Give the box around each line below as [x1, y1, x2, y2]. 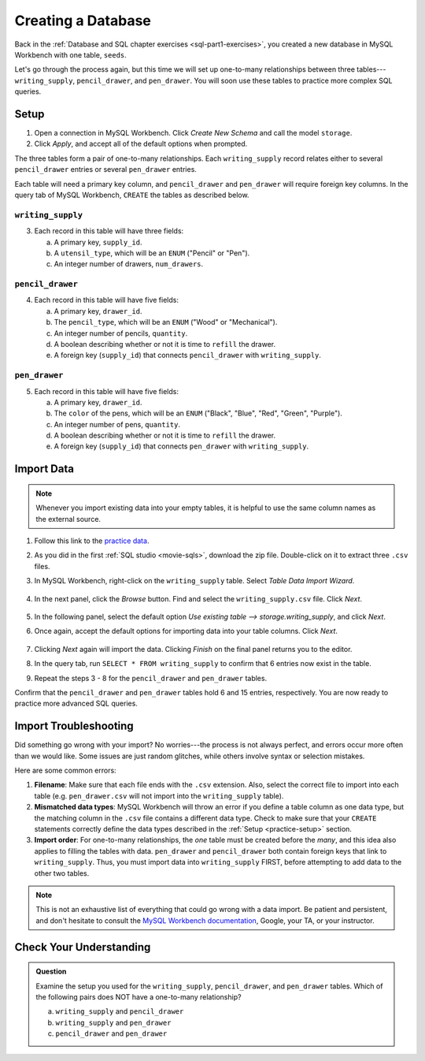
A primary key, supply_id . [54, 237, 142, 247]
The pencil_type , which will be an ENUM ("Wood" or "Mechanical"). [54, 318, 278, 327]
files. [34, 561, 50, 571]
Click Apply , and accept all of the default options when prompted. [34, 139, 248, 149]
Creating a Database [14, 12, 151, 29]
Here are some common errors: [14, 765, 117, 776]
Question [35, 966, 67, 977]
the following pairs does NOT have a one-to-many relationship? [35, 992, 242, 1001]
